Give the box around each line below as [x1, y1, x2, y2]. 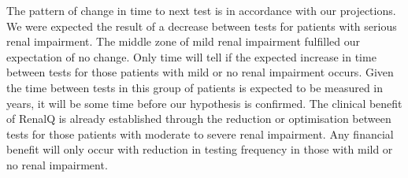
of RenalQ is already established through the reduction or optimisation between [6, 110, 391, 127]
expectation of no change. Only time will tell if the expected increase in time [6, 48, 376, 65]
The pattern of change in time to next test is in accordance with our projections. [6, 2, 396, 18]
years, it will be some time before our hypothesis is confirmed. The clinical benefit [6, 95, 402, 111]
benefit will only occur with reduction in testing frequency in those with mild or [6, 141, 393, 158]
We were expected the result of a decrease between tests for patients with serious [6, 17, 397, 34]
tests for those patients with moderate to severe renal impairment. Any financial [6, 125, 394, 142]
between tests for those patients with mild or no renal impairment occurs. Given [6, 64, 394, 80]
